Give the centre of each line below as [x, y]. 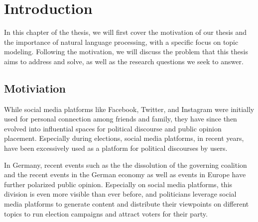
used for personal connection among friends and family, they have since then [121, 119]
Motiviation [35, 88]
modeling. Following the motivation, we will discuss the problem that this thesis [126, 52]
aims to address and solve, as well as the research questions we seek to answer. [124, 61]
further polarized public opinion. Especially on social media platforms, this [118, 184]
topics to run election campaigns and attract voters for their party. [106, 213]
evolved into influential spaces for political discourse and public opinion [113, 128]
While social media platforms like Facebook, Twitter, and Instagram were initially [129, 109]
